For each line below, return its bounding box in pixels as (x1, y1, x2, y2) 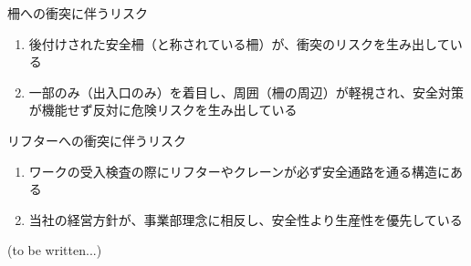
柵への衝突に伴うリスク (7, 4, 148, 22)
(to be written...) (7, 240, 102, 260)
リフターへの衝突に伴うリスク (7, 130, 186, 149)
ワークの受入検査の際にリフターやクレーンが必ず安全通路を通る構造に (28, 161, 451, 180)
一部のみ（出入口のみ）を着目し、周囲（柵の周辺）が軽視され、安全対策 (28, 82, 464, 101)
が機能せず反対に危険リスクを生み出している (28, 100, 298, 119)
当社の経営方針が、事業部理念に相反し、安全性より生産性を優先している (28, 210, 463, 229)
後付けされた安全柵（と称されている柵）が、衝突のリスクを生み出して (28, 34, 450, 53)
